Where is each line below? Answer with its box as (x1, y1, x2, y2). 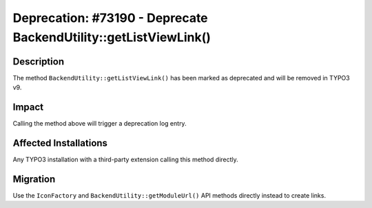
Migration (12, 173, 56, 185)
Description (12, 56, 65, 67)
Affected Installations (12, 137, 108, 149)
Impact (12, 102, 44, 113)
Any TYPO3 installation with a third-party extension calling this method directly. (12, 155, 239, 164)
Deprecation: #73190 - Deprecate (12, 10, 208, 25)
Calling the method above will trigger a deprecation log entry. (12, 119, 187, 128)
